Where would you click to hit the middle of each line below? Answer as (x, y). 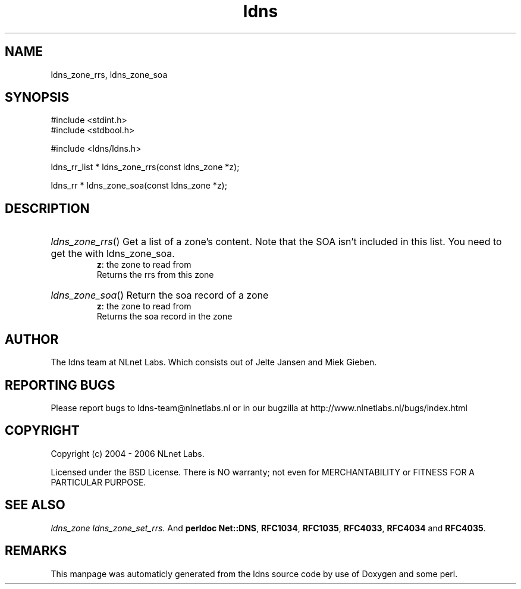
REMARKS (36, 551)
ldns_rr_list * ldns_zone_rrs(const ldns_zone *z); (145, 167)
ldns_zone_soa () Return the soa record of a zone (160, 295)
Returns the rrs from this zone (155, 275)
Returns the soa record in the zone (164, 317)
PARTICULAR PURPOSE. (98, 482)
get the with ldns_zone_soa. (113, 254)
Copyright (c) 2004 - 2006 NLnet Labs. (128, 453)
